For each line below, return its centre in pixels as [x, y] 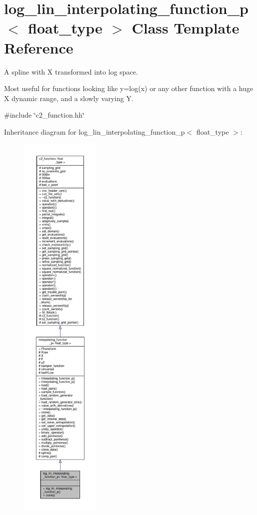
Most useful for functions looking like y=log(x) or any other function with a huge [129, 88]
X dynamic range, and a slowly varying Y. [69, 98]
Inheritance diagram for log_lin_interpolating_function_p [94, 131]
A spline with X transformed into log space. [71, 71]
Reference [39, 47]
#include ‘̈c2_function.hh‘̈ [44, 115]
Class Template [185, 28]
